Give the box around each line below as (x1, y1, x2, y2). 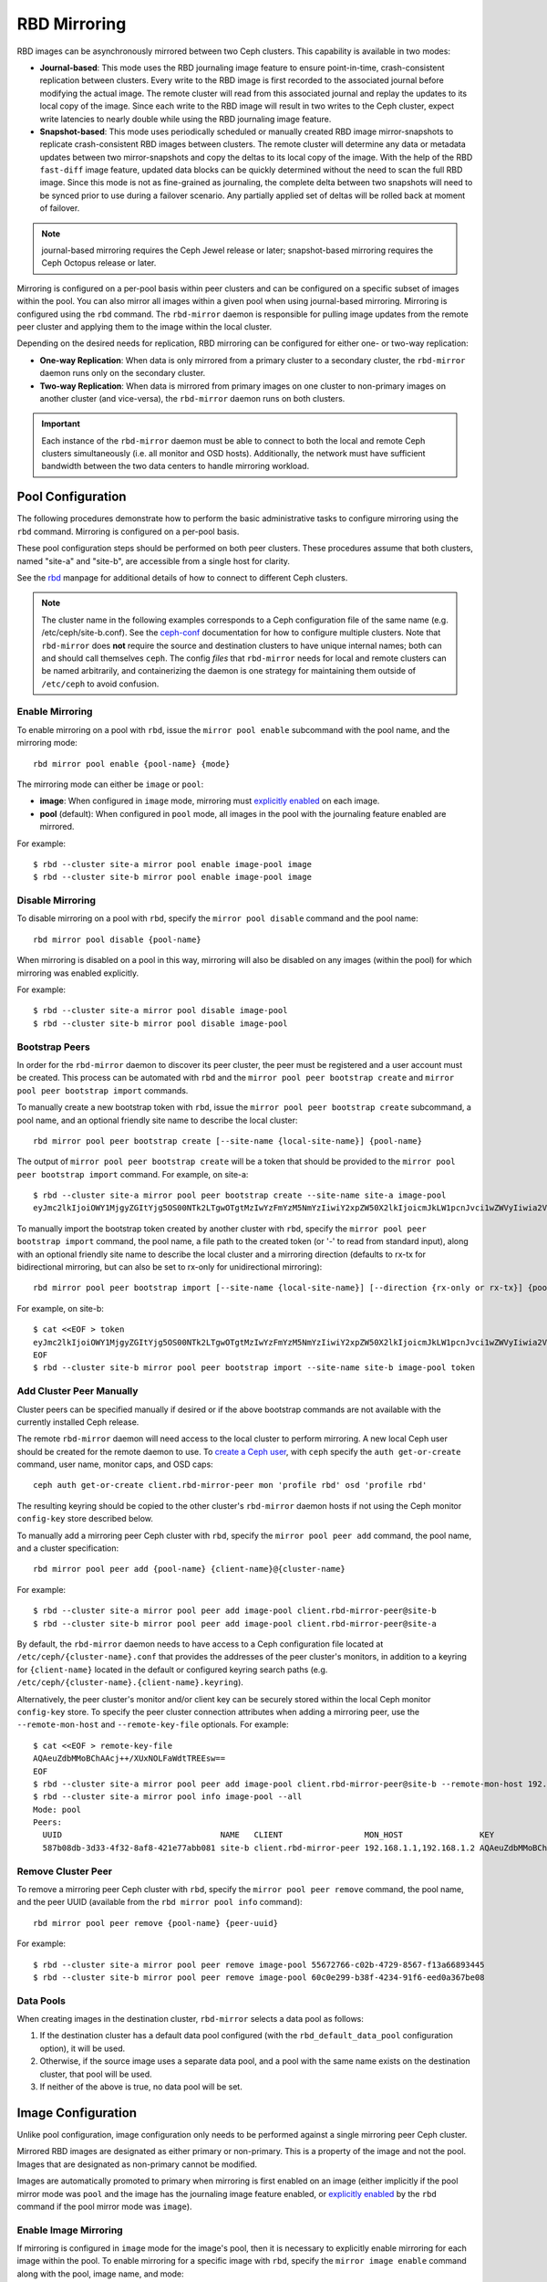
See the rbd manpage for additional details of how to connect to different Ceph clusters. (16, 571, 348, 583)
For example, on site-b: (16, 1303, 105, 1314)
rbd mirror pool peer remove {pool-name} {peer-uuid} (33, 1918, 278, 1928)
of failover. (39, 203, 80, 214)
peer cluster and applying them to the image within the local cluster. (16, 320, 273, 332)
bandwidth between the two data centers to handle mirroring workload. (41, 461, 310, 472)
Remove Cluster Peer (16, 1865, 113, 1878)
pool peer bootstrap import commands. (16, 1084, 189, 1095)
